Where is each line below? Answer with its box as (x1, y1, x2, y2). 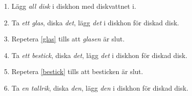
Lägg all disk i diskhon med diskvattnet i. (11, 1, 136, 11)
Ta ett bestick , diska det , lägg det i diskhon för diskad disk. (11, 50, 188, 60)
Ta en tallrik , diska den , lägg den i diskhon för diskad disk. (11, 82, 189, 93)
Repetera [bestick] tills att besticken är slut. (11, 66, 143, 77)
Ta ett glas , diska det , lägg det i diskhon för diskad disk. (11, 17, 179, 27)
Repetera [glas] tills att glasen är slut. (11, 34, 125, 44)
